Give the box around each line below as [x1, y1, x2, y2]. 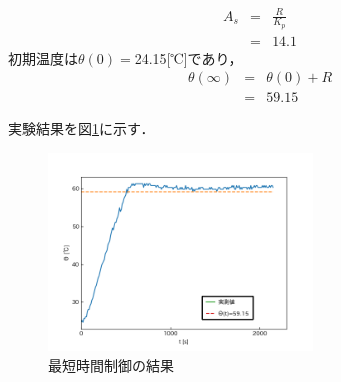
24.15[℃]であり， [134, 47, 243, 68]
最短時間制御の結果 [48, 355, 174, 376]
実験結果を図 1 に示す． [8, 118, 155, 139]
